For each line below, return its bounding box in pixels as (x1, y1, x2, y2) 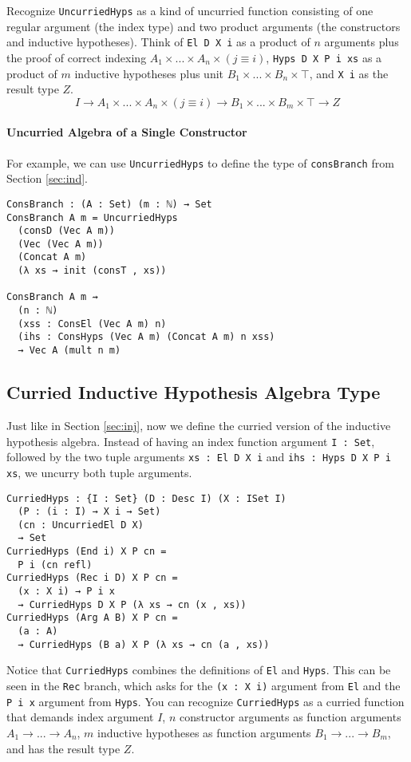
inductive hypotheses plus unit (74, 65, 224, 81)
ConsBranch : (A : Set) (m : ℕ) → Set (6, 198, 212, 210)
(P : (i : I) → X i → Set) (18, 506, 161, 518)
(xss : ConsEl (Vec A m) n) (18, 318, 167, 330)
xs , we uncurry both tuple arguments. (6, 464, 192, 480)
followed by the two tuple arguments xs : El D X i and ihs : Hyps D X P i (6, 448, 391, 465)
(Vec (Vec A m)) (18, 238, 104, 250)
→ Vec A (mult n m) (18, 345, 121, 357)
